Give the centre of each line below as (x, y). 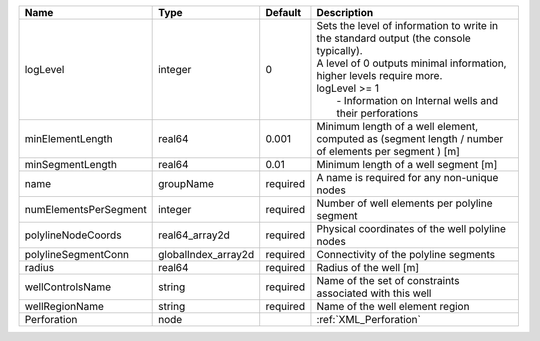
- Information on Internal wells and (417, 100)
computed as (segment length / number (410, 138)
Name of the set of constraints (388, 280)
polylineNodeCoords (73, 235)
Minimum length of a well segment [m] (407, 164)
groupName (186, 183)
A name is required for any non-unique (407, 177)
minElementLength (69, 138)
